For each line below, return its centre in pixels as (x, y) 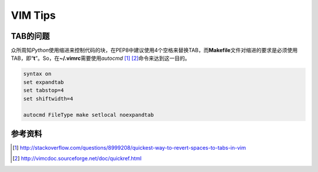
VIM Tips (33, 15)
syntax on (37, 74)
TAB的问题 (30, 36)
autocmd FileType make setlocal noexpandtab (89, 115)
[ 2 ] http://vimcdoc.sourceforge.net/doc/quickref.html (77, 158)
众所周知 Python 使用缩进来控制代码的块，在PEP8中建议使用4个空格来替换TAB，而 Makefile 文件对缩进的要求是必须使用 (154, 50)
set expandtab (44, 82)
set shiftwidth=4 (48, 99)
